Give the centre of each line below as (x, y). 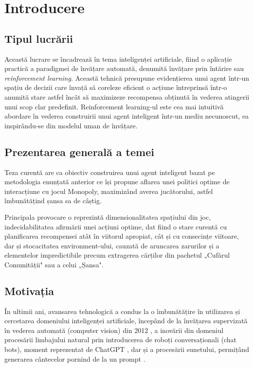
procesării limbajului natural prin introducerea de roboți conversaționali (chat (120, 340)
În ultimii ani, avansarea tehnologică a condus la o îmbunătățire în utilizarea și (122, 311)
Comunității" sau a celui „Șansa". (54, 264)
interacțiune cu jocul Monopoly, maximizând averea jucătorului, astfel (109, 191)
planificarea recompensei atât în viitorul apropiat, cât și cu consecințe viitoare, (122, 236)
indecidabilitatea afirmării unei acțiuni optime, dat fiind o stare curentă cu (116, 226)
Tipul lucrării (39, 38)
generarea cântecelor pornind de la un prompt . (75, 358)
